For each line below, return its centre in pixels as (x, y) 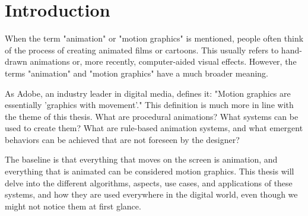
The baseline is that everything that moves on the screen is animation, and (141, 159)
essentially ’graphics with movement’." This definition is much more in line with (149, 105)
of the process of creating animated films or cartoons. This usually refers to (142, 50)
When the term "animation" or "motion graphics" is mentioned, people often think (154, 38)
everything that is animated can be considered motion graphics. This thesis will (150, 171)
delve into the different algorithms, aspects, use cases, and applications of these (149, 182)
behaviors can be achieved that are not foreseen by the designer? (122, 139)
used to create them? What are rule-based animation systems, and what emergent (154, 128)
